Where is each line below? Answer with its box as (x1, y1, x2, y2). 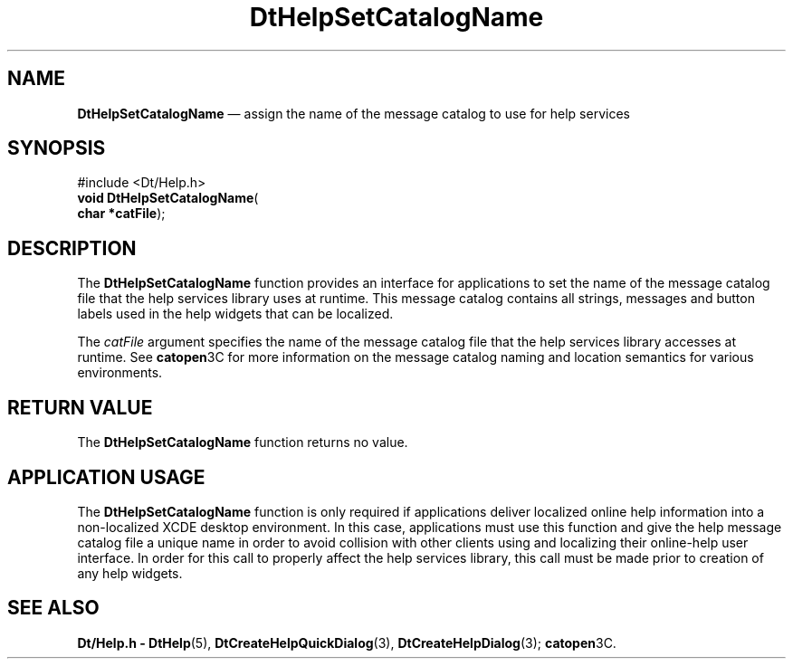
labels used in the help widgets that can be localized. (77, 306, 394, 322)
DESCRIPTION (7, 236, 137, 260)
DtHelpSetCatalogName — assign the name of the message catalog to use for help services (77, 105, 630, 121)
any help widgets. (77, 565, 183, 581)
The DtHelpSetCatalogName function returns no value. (77, 434, 408, 451)
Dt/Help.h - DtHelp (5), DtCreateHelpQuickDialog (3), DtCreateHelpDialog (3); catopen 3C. (77, 634, 616, 651)
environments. (77, 365, 163, 381)
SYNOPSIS (7, 137, 106, 160)
